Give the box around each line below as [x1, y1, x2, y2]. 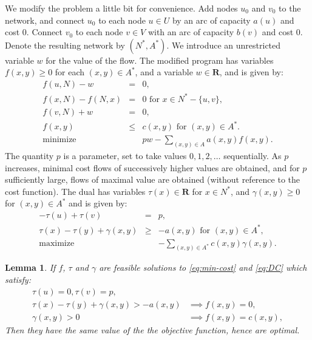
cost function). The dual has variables [5, 185, 146, 197]
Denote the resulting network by [5, 38, 125, 51]
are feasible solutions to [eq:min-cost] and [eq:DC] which [99, 261, 307, 274]
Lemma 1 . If [5, 261, 56, 274]
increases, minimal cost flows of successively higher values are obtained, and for [5, 161, 300, 174]
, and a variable [135, 66, 193, 78]
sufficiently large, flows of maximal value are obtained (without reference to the [5, 173, 300, 186]
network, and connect [5, 13, 85, 26]
